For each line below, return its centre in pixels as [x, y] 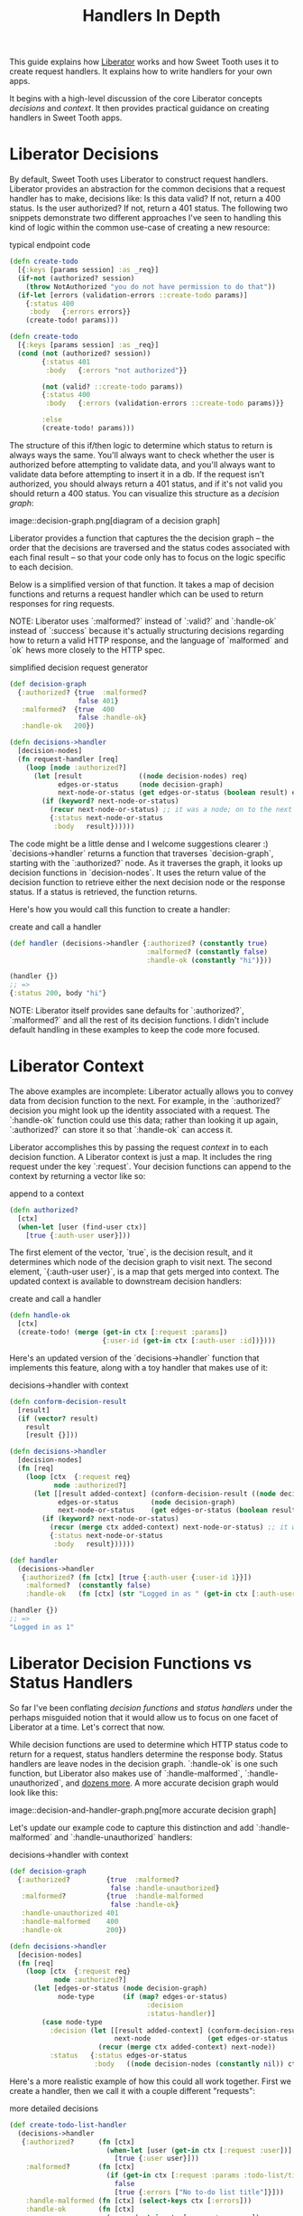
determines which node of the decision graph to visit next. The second [141, 1262]
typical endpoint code [50, 245]
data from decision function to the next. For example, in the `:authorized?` [146, 1100]
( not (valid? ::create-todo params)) [112, 387]
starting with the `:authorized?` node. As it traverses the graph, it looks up [146, 863]
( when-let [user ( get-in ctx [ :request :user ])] [199, 2150]
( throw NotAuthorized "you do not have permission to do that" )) [151, 287]
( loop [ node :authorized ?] [76, 768]
